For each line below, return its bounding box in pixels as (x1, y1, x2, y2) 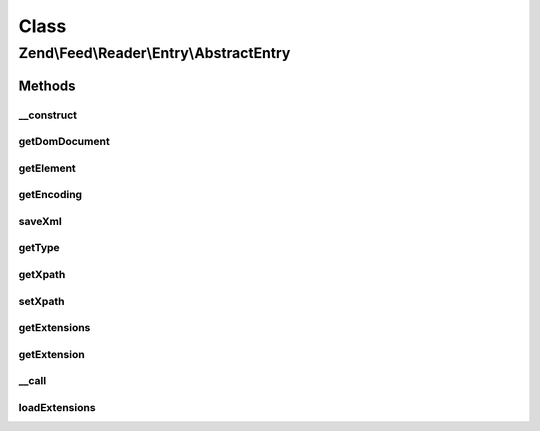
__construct (18, 108, 78, 122)
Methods (18, 77, 76, 94)
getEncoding (18, 188, 83, 202)
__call (18, 374, 47, 388)
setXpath (18, 294, 65, 308)
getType (18, 241, 60, 255)
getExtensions (18, 321, 91, 335)
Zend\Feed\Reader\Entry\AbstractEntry (18, 44, 291, 62)
